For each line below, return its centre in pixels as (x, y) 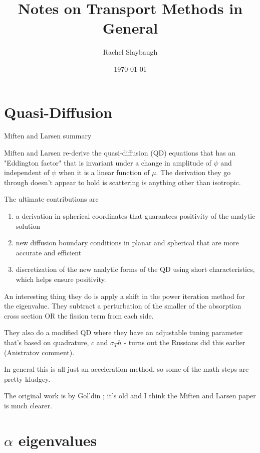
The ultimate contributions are (51, 199)
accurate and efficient (49, 252)
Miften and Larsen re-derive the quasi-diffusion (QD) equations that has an (120, 153)
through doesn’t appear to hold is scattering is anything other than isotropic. (122, 182)
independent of (27, 172)
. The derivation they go (193, 172)
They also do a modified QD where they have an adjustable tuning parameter (123, 332)
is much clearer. (28, 405)
